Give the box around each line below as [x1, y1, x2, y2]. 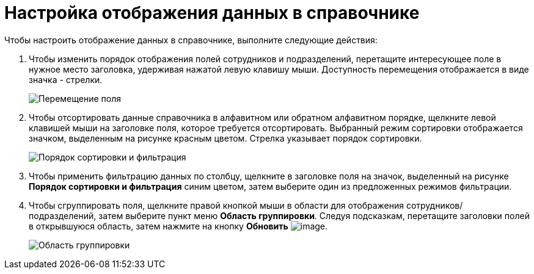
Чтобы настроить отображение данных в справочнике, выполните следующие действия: [4, 34, 378, 45]
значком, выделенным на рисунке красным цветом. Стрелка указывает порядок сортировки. [29, 132, 422, 143]
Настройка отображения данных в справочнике [4, 2, 420, 23]
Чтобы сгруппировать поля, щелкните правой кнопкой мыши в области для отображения [29, 200, 404, 211]
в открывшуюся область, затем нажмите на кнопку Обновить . [29, 220, 328, 231]
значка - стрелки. [29, 74, 103, 85]
